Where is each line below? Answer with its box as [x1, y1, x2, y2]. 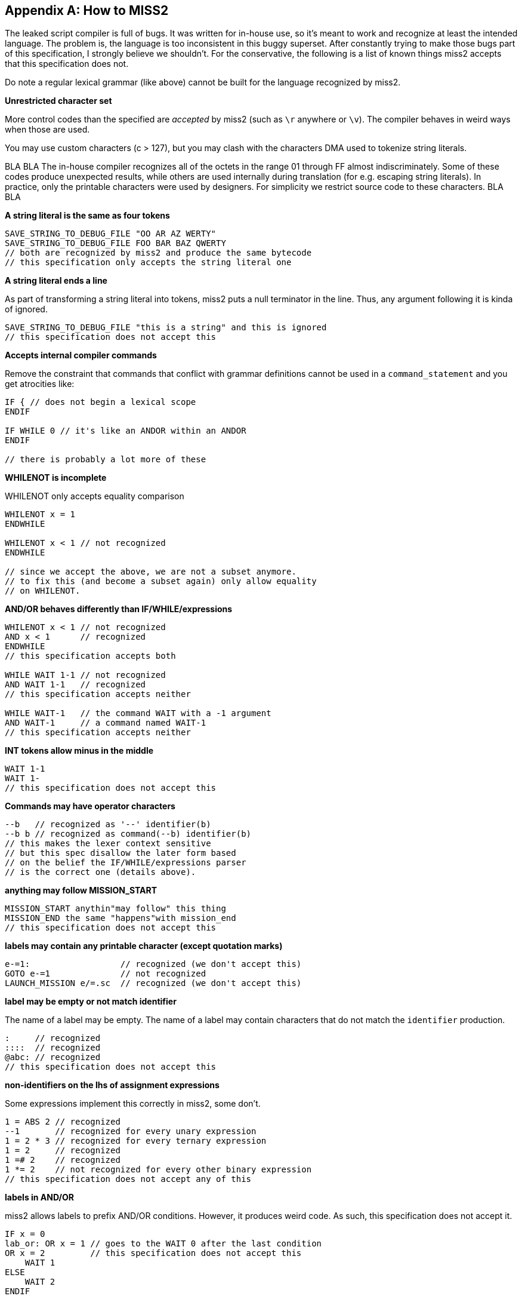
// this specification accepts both [5, 651, 176, 661]
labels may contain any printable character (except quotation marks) [5, 941, 283, 951]
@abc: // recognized [5, 1052, 101, 1062]
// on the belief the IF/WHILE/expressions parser [5, 858, 246, 868]
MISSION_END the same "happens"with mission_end [5, 913, 236, 923]
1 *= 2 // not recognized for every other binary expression [5, 1165, 312, 1175]
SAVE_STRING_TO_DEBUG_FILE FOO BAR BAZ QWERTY [5, 238, 226, 248]
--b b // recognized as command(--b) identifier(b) [5, 829, 252, 839]
